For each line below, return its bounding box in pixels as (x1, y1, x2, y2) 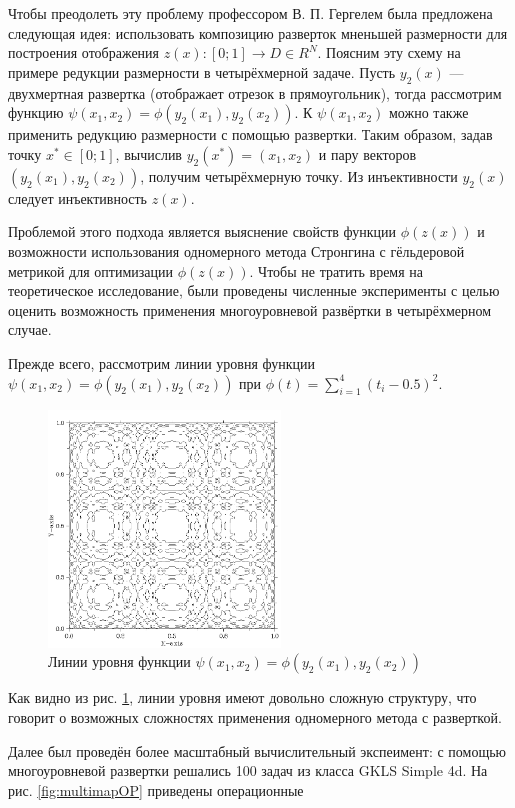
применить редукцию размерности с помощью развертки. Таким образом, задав (8, 124, 493, 145)
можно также (389, 102, 469, 123)
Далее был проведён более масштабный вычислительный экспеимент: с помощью (8, 740, 507, 761)
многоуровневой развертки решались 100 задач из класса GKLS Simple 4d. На (8, 760, 488, 781)
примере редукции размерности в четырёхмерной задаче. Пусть (8, 61, 396, 82)
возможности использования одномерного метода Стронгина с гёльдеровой (8, 240, 465, 261)
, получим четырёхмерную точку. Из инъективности (140, 165, 458, 186)
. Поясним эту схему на (317, 42, 461, 63)
